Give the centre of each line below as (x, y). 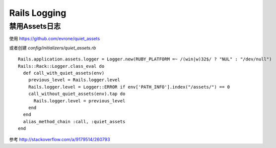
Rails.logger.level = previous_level (79, 101)
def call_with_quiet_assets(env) (64, 73)
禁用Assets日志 (35, 26)
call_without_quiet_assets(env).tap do (77, 94)
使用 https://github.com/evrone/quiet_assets (55, 39)
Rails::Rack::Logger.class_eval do (61, 66)
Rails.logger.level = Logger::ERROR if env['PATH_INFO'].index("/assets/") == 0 (129, 87)
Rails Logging (38, 13)
